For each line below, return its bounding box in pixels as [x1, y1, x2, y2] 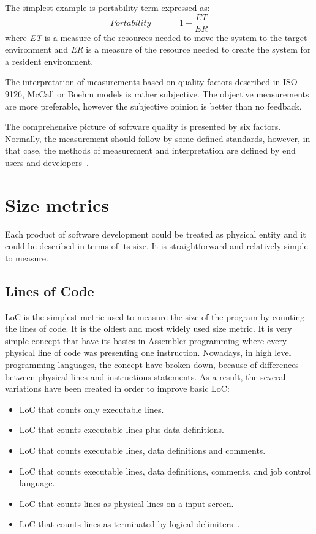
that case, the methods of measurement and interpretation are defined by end [5, 144, 296, 157]
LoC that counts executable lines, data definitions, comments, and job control [19, 464, 311, 477]
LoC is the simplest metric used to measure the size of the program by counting [5, 310, 305, 323]
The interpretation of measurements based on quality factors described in [5, 75, 280, 88]
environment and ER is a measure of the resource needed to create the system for [5, 43, 311, 56]
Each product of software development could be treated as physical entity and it [5, 227, 306, 240]
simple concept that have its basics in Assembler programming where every [5, 334, 287, 347]
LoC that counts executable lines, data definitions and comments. [19, 444, 266, 457]
